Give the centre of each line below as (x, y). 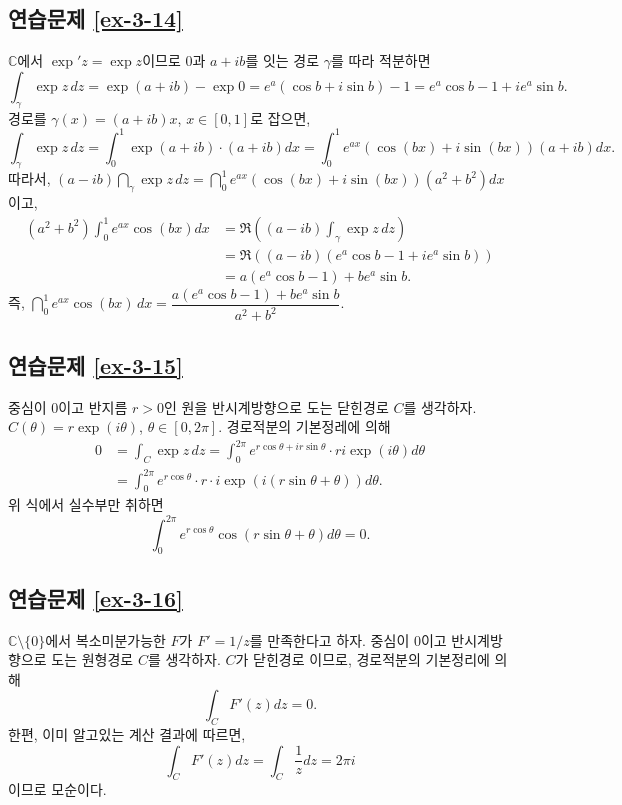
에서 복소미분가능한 (105, 639)
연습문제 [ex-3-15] (95, 364)
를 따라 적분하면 (381, 60)
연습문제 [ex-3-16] (95, 597)
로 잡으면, (280, 117)
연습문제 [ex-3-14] (95, 18)
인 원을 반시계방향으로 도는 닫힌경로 (276, 406)
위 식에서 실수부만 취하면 (86, 504)
